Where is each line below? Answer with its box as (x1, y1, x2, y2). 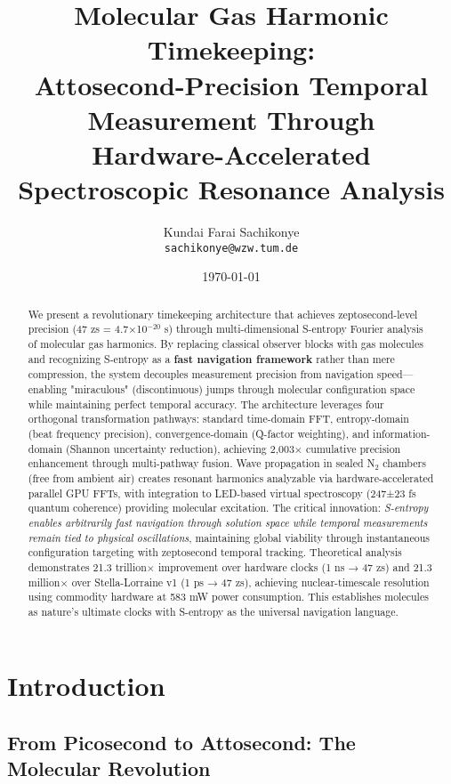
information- (373, 425, 431, 440)
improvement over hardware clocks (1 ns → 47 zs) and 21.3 (158, 559, 432, 574)
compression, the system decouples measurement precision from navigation (28, 367, 374, 382)
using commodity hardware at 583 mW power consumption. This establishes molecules (28, 589, 429, 604)
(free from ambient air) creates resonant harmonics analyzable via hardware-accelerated (28, 470, 434, 485)
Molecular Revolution (7, 755, 211, 782)
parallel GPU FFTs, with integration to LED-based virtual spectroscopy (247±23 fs (28, 485, 416, 500)
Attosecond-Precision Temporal (34, 66, 429, 102)
